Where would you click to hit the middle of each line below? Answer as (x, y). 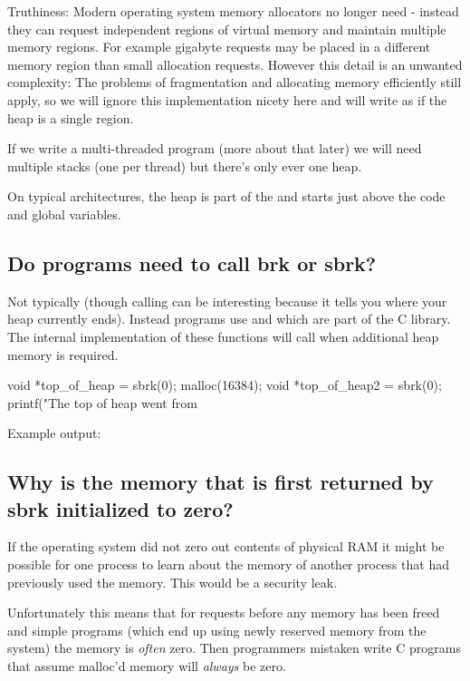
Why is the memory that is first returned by (221, 482)
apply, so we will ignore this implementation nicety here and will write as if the (227, 99)
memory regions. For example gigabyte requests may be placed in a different (219, 47)
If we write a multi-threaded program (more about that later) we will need (215, 148)
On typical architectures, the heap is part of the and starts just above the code (226, 196)
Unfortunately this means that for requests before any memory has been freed (224, 613)
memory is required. (63, 354)
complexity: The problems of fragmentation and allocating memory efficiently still (235, 82)
